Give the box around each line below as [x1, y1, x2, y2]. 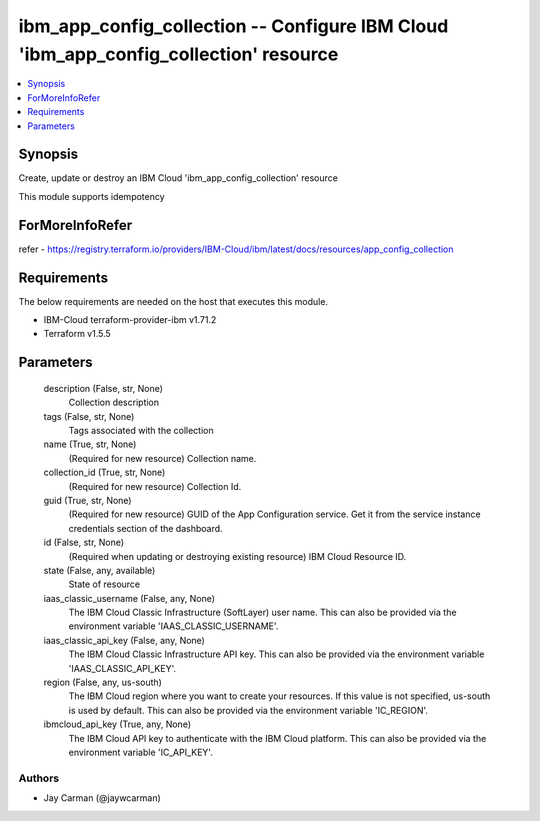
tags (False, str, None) [43, 410, 135, 422]
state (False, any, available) [43, 564, 156, 576]
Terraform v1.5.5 [43, 328, 112, 340]
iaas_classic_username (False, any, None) [43, 592, 215, 604]
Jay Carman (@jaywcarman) [43, 792, 162, 804]
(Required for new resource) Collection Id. [68, 480, 242, 492]
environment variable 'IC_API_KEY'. [68, 746, 214, 758]
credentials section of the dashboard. [68, 522, 224, 534]
